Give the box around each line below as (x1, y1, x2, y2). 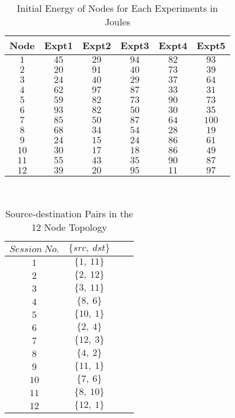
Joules (104, 14, 130, 28)
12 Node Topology (31, 220, 107, 234)
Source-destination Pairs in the (5, 207, 133, 221)
